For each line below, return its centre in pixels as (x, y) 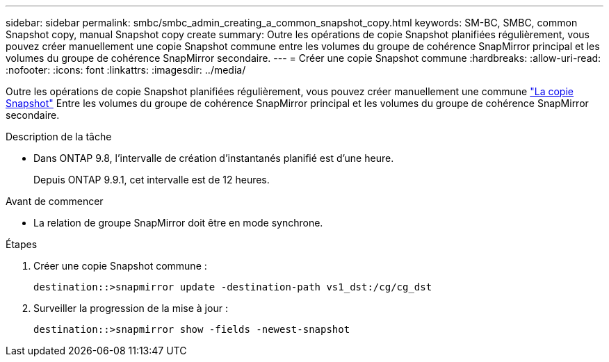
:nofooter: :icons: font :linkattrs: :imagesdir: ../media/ (126, 70)
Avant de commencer (55, 201)
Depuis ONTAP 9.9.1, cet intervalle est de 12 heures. (152, 180)
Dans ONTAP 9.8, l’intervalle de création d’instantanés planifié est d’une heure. (214, 158)
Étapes (22, 244)
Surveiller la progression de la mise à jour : (131, 308)
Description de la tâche (59, 137)
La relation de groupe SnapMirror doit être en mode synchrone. (178, 223)
